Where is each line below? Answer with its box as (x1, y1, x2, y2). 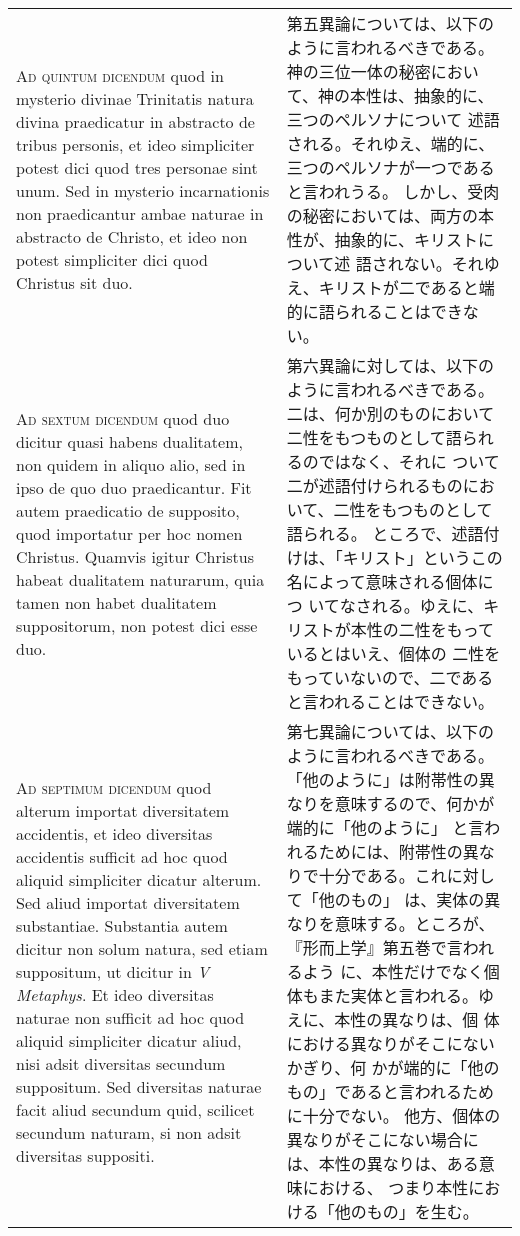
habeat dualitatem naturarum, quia (16, 567, 265, 591)
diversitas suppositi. (16, 1143, 155, 1167)
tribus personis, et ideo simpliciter (16, 133, 255, 156)
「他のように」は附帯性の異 (286, 768, 495, 791)
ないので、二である (350, 666, 494, 689)
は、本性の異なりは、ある (286, 1152, 479, 1175)
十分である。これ (318, 864, 447, 887)
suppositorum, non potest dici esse (16, 613, 258, 637)
